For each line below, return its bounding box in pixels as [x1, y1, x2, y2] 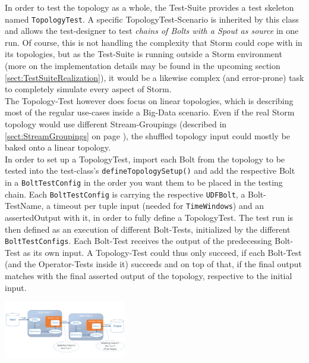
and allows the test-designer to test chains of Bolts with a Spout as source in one [5, 24, 299, 37]
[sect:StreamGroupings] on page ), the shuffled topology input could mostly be [5, 129, 291, 142]
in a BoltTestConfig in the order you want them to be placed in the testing [5, 176, 283, 189]
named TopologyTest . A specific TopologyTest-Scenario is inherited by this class [5, 12, 299, 25]
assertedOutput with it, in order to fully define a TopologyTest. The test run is [5, 211, 294, 223]
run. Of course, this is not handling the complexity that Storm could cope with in [5, 36, 302, 48]
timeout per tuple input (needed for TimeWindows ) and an [53, 199, 264, 212]
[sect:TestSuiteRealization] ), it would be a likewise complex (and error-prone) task [5, 71, 304, 83]
